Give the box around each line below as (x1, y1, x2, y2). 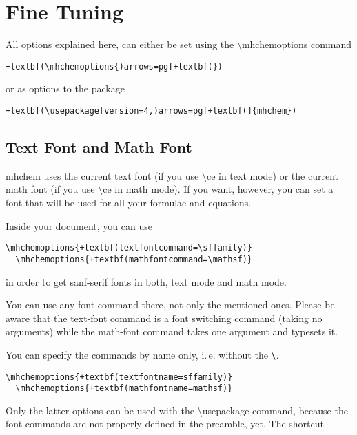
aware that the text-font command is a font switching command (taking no (6, 310, 323, 325)
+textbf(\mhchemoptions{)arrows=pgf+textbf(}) (6, 61, 223, 72)
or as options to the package (6, 81, 125, 96)
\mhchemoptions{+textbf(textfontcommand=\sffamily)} (6, 243, 252, 253)
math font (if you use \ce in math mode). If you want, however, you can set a (6, 182, 334, 196)
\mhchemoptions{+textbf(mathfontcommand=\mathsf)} (15, 254, 252, 264)
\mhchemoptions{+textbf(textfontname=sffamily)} (6, 372, 233, 382)
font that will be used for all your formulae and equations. (6, 195, 252, 210)
